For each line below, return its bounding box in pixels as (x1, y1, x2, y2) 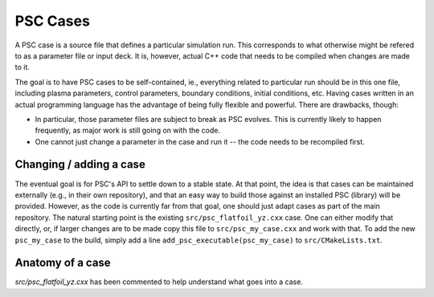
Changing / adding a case (14, 157, 146, 172)
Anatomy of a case (14, 256, 112, 270)
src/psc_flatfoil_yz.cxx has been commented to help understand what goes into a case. (14, 277, 303, 287)
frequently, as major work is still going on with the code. (35, 125, 221, 136)
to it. (14, 63, 30, 72)
